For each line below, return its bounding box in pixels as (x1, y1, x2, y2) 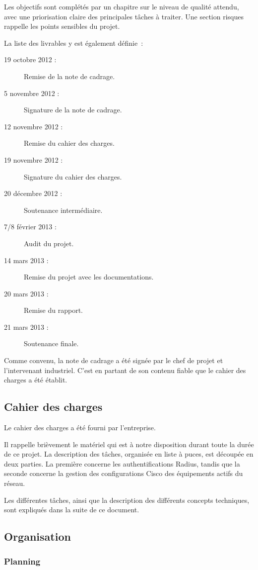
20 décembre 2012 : (4, 188, 63, 198)
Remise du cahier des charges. (24, 138, 115, 148)
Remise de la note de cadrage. (24, 71, 115, 81)
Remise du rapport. (24, 305, 83, 315)
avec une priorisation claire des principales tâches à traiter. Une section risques (4, 11, 244, 21)
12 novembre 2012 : (4, 121, 63, 131)
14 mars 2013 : (4, 255, 49, 265)
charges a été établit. (4, 375, 67, 385)
